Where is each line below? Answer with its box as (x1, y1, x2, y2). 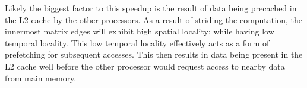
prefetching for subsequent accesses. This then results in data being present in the (5, 48, 303, 61)
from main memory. (5, 71, 77, 84)
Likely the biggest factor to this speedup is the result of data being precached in (5, 2, 297, 14)
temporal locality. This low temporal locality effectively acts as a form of (5, 36, 270, 49)
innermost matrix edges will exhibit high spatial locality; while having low (5, 25, 274, 37)
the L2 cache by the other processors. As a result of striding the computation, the (5, 13, 302, 26)
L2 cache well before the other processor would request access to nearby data (5, 59, 285, 72)
